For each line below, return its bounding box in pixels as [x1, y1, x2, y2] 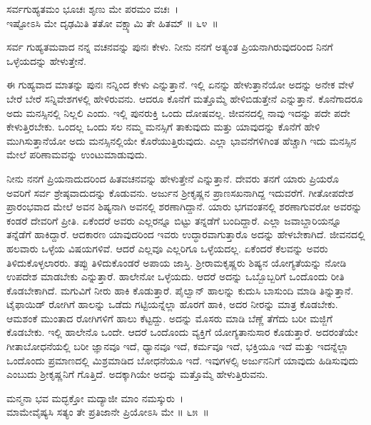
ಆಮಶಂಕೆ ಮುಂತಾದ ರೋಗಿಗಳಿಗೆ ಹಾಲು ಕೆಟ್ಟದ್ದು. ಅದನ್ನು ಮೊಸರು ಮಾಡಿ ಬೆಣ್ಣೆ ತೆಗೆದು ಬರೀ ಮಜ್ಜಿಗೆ [6, 310, 333, 325]
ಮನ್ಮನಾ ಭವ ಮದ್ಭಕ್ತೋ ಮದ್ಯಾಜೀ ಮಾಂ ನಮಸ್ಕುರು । [6, 390, 184, 405]
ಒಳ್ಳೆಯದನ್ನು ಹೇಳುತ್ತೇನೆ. [6, 53, 86, 68]
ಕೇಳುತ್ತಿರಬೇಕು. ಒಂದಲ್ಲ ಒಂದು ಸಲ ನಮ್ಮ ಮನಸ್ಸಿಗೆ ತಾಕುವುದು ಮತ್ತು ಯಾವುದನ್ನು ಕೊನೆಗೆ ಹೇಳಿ [6, 119, 320, 134]
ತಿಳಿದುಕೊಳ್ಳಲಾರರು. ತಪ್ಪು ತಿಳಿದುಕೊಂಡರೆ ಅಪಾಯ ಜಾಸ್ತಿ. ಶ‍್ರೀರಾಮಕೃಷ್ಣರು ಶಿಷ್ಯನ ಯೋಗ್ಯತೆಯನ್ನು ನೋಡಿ [6, 255, 347, 270]
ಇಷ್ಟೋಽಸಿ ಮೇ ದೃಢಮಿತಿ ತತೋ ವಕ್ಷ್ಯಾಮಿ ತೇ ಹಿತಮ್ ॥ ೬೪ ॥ [6, 15, 218, 30]
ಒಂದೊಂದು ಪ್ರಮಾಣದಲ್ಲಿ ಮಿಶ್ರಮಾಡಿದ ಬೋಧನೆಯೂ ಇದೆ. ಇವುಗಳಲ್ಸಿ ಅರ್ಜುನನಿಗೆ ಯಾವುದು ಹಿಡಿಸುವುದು [6, 352, 358, 367]
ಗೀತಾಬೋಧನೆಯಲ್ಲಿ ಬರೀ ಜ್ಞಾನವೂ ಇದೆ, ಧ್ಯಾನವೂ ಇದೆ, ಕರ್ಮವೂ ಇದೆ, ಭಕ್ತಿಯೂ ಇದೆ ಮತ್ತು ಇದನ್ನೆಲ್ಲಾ [6, 339, 349, 354]
